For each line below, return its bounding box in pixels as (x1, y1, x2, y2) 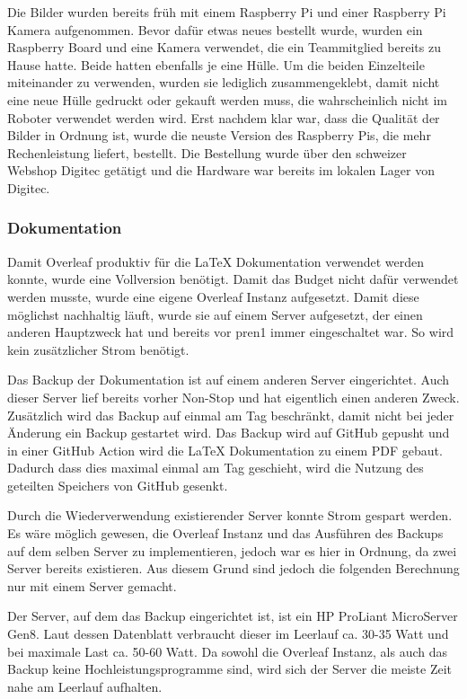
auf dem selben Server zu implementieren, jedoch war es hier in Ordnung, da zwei (7, 541, 457, 560)
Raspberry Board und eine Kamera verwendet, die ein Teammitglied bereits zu (7, 38, 441, 57)
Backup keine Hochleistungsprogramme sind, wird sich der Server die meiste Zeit (7, 659, 453, 678)
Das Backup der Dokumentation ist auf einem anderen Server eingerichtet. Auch (7, 370, 450, 389)
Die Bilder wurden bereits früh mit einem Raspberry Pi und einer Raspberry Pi (7, 3, 446, 21)
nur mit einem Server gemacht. (7, 576, 177, 595)
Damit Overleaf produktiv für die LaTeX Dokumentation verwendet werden (7, 252, 424, 270)
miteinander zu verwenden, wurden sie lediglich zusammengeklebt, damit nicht (7, 73, 440, 92)
